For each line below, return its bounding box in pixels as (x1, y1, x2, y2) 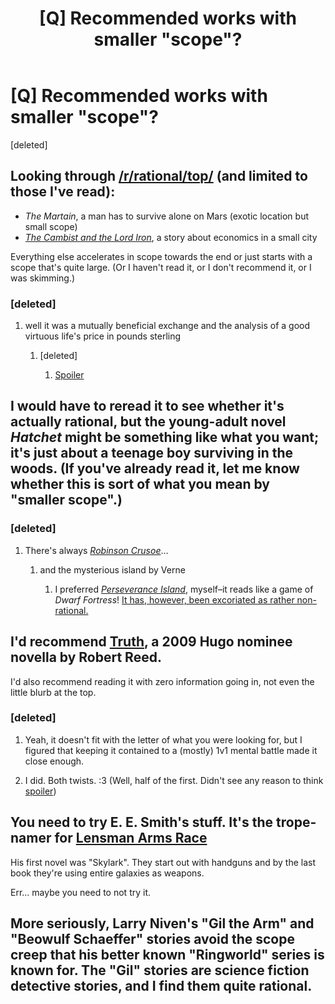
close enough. (24, 755, 85, 767)
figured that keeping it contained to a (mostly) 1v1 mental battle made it (24, 744, 318, 756)
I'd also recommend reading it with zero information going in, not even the (10, 675, 315, 687)
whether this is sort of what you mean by (10, 476, 271, 493)
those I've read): (10, 183, 116, 201)
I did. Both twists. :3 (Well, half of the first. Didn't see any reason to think (24, 774, 324, 786)
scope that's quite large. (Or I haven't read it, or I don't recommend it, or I (10, 261, 312, 273)
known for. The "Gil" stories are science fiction (10, 962, 310, 979)
